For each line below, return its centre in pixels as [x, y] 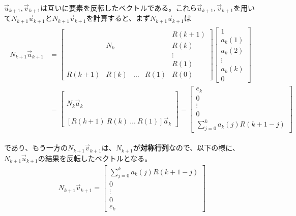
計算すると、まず [122, 18]
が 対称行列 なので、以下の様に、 [186, 148]
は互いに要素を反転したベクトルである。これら [119, 8]
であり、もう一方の [36, 148]
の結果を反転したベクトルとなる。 [95, 158]
